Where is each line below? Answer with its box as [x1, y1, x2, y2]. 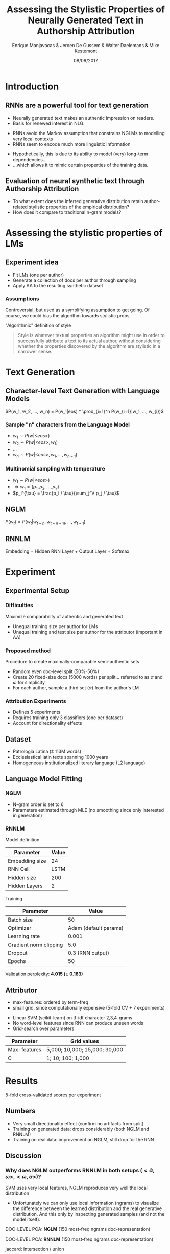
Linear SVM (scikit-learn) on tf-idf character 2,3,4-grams [12, 1014, 133, 1021]
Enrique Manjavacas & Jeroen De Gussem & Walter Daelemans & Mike [12, 42, 160, 48]
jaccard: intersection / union [5, 1246, 65, 1252]
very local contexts [12, 136, 53, 142]
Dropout [8, 950, 28, 957]
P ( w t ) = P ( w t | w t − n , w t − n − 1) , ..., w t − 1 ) [5, 519, 86, 526]
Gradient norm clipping [8, 941, 63, 948]
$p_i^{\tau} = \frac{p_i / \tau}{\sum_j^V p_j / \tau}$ [12, 490, 119, 497]
